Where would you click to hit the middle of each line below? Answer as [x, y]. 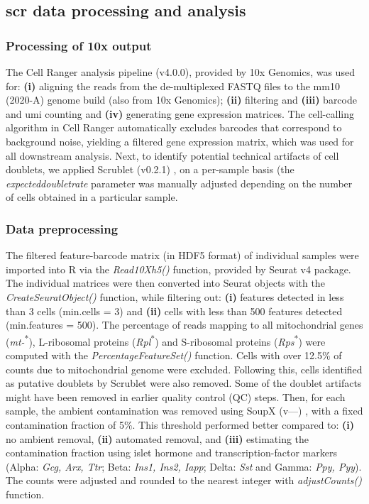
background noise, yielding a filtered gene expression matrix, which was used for [180, 141]
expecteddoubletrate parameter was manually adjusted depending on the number [179, 183]
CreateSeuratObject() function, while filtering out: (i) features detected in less [175, 296]
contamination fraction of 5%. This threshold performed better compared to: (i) [180, 424]
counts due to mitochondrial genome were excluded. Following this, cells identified [184, 369]
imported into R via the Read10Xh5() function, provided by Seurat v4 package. [178, 269]
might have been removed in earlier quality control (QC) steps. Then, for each [176, 396]
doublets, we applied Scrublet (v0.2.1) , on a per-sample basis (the [150, 169]
